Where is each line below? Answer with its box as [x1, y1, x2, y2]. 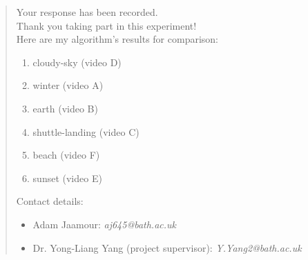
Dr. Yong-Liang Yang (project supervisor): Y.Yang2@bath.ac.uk [32, 240, 302, 254]
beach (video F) [32, 148, 100, 162]
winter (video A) [32, 78, 104, 92]
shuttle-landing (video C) [32, 124, 139, 139]
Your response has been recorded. [16, 5, 158, 19]
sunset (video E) [32, 170, 102, 185]
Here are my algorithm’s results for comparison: [16, 32, 218, 46]
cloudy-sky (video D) [32, 54, 122, 69]
